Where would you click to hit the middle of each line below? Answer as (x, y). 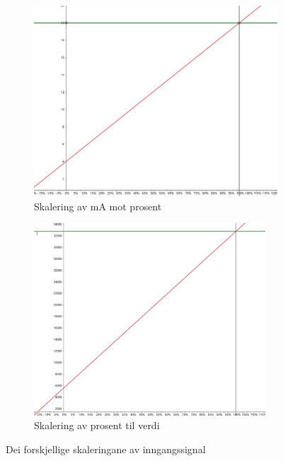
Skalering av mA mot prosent (98, 206)
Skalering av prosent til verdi (97, 425)
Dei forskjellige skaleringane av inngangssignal (106, 449)
